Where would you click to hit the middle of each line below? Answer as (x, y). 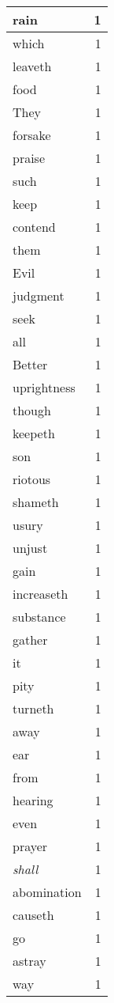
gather (30, 640)
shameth (36, 502)
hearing (33, 800)
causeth (33, 915)
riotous (32, 479)
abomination (47, 892)
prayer (30, 846)
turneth (33, 708)
